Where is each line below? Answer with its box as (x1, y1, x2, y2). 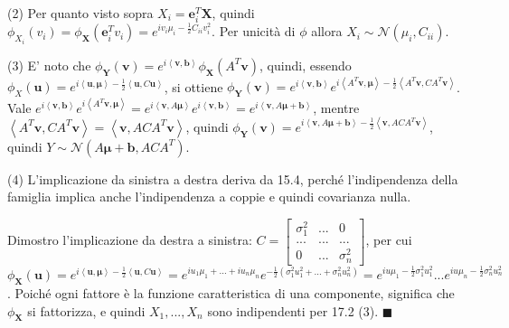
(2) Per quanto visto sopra (7, 4, 154, 22)
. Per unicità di (212, 22, 296, 41)
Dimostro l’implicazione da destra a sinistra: (7, 230, 252, 249)
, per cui (365, 230, 412, 249)
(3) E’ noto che (7, 55, 91, 74)
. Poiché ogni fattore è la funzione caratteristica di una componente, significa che (7, 283, 455, 302)
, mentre (313, 98, 360, 117)
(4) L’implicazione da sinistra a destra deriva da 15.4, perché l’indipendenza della (7, 169, 458, 188)
